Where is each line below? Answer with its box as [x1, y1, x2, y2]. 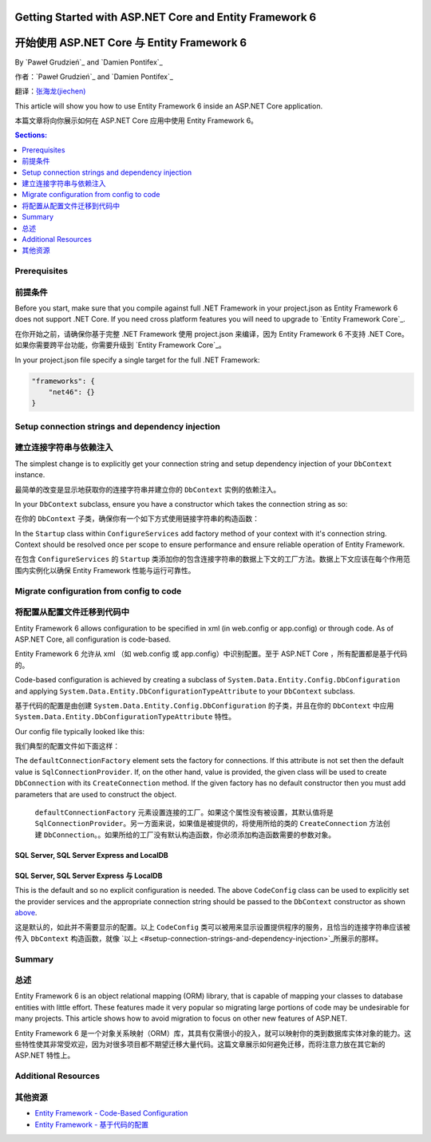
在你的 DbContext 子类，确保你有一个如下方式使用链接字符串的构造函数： [14, 514, 259, 524]
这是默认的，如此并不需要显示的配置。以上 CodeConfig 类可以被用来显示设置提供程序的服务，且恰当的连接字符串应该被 [14, 923, 411, 932]
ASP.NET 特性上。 [14, 1050, 75, 1061]
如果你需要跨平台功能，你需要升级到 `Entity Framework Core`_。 [14, 340, 227, 350]
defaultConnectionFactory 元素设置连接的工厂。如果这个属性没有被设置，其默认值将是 [34, 808, 334, 817]
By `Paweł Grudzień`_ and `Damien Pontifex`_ [14, 57, 163, 67]
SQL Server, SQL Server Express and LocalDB [14, 850, 169, 859]
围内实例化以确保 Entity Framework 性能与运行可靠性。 [14, 565, 196, 575]
